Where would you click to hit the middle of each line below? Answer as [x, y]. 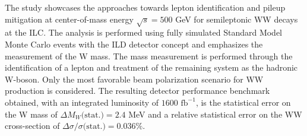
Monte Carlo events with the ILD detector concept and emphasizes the [134, 44]
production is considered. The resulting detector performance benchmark [137, 91]
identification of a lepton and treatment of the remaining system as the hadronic [151, 67]
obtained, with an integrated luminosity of [82, 102]
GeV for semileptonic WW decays [237, 19]
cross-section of [32, 126]
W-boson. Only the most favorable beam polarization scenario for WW [134, 79]
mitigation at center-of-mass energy [69, 19]
